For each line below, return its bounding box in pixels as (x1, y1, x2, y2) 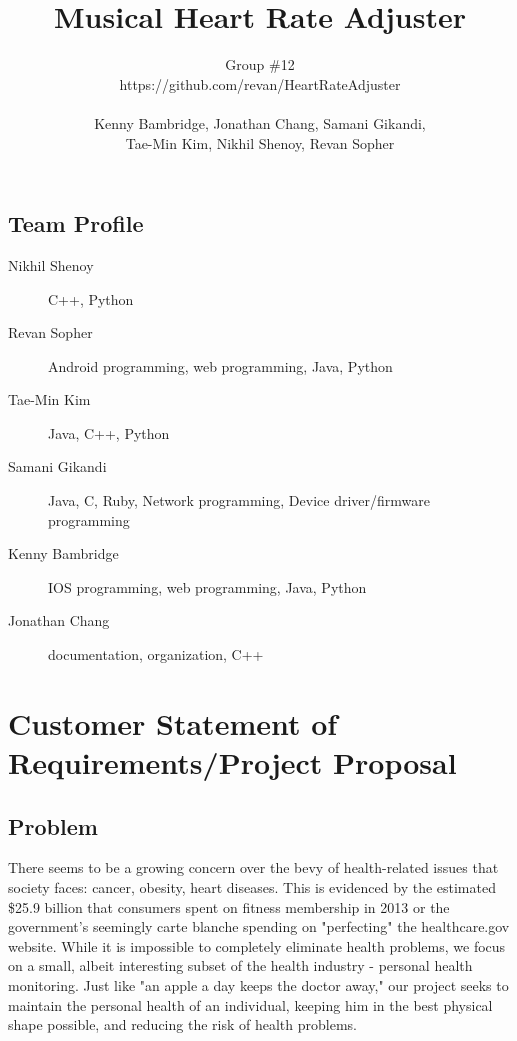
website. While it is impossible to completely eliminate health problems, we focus (8, 935, 506, 956)
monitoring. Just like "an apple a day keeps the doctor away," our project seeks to (8, 974, 509, 995)
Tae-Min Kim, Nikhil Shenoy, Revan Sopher (125, 132, 395, 153)
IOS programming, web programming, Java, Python (48, 576, 367, 597)
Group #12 (225, 54, 295, 75)
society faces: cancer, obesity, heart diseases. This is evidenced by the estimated (8, 876, 496, 897)
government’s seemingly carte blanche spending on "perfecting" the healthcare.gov (8, 916, 510, 937)
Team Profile (8, 208, 144, 239)
